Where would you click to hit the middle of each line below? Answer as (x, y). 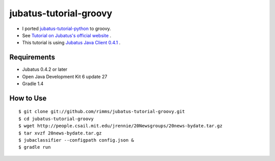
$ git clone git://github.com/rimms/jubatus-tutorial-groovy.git (102, 112)
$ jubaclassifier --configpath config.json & (76, 140)
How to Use (28, 98)
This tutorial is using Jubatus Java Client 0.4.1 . (71, 43)
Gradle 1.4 (33, 84)
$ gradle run (35, 147)
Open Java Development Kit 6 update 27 (65, 76)
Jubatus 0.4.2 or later (45, 69)
